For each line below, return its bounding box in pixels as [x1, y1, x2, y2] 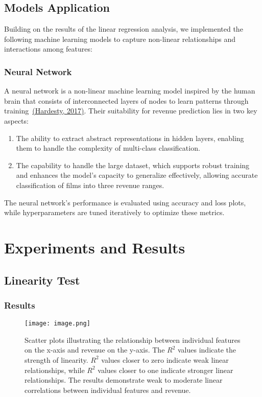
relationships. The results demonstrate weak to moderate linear [25, 375, 223, 385]
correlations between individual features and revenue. [25, 384, 191, 395]
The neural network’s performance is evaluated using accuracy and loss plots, [4, 197, 246, 207]
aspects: [4, 115, 29, 126]
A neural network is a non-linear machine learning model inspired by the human [4, 85, 255, 96]
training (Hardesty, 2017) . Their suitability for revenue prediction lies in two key [4, 105, 257, 116]
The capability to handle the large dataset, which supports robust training [16, 159, 250, 170]
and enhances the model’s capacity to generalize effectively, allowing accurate [16, 170, 258, 180]
